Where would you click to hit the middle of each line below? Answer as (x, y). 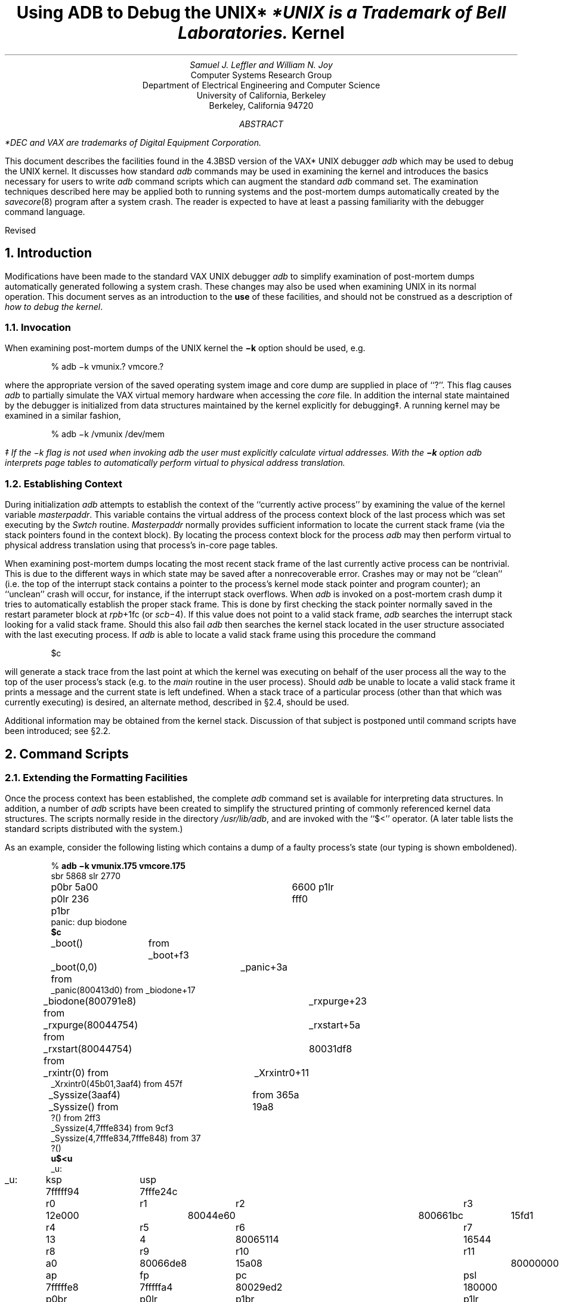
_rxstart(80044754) (88, 1049)
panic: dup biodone (89, 922)
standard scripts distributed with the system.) (94, 829)
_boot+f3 (168, 955)
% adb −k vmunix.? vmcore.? (107, 367)
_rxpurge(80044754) (91, 1025)
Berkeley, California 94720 (261, 105)
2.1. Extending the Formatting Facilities (96, 777)
